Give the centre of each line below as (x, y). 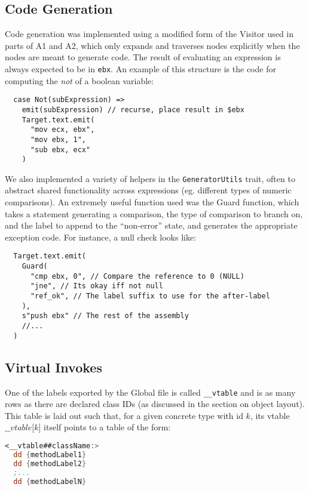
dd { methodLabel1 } (50, 454)
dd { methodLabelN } (50, 481)
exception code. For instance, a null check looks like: (101, 237)
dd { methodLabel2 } (50, 463)
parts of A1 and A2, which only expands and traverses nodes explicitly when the (152, 45)
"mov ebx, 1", (58, 139)
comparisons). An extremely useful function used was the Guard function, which (152, 202)
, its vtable (270, 415)
